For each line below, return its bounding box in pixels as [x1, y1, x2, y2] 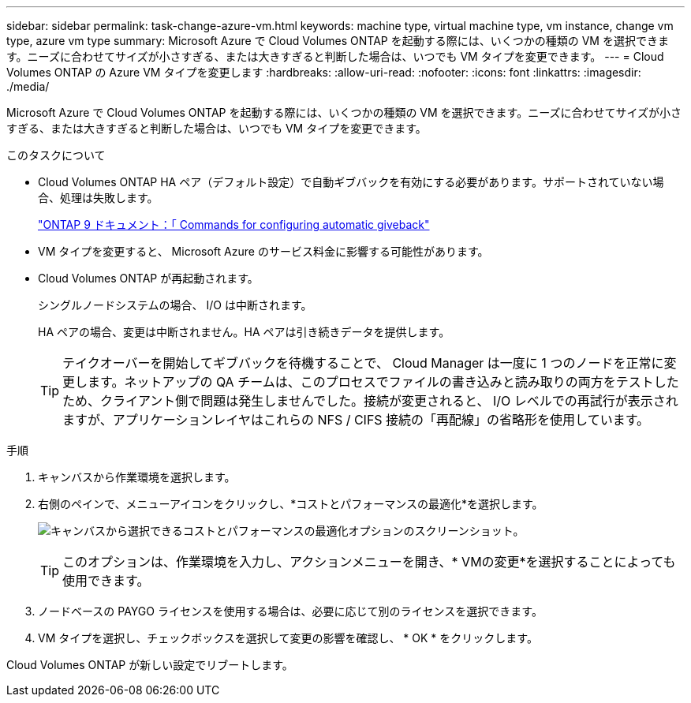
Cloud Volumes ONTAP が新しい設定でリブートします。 [6, 658, 293, 671]
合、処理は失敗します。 [38, 191, 159, 204]
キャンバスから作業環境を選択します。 [38, 470, 236, 484]
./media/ [6, 80, 50, 93]
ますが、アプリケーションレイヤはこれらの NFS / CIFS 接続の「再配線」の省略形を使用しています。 [62, 412, 650, 428]
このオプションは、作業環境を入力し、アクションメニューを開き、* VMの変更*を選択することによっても [62, 554, 676, 570]
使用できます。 [62, 573, 150, 589]
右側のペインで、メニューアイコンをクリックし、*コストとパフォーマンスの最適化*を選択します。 [38, 497, 543, 510]
